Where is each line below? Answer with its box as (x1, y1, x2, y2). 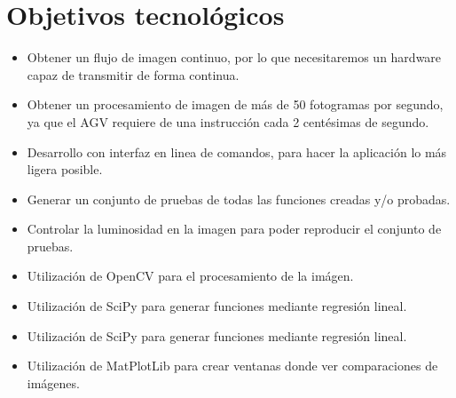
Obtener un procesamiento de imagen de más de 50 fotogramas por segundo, (27, 95, 444, 114)
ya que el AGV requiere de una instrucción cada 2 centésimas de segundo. (27, 112, 429, 131)
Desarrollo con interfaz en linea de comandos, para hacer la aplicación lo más (27, 142, 447, 161)
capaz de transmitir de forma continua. (27, 65, 240, 84)
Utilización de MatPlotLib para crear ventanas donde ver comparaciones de (27, 356, 438, 375)
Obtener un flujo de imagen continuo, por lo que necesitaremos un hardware (27, 48, 442, 67)
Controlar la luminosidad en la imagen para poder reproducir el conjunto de (27, 219, 442, 238)
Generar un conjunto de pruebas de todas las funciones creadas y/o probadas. (27, 189, 451, 208)
